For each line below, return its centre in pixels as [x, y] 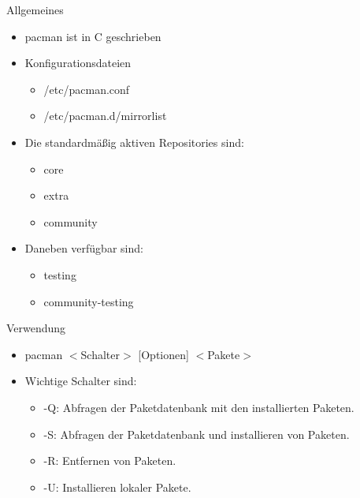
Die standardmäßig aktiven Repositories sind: [134, 142]
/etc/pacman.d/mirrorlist [105, 116]
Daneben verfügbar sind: [84, 248]
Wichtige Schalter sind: [81, 381]
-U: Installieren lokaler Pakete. [117, 487]
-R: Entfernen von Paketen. [110, 461]
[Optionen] [163, 354]
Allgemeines [35, 9]
